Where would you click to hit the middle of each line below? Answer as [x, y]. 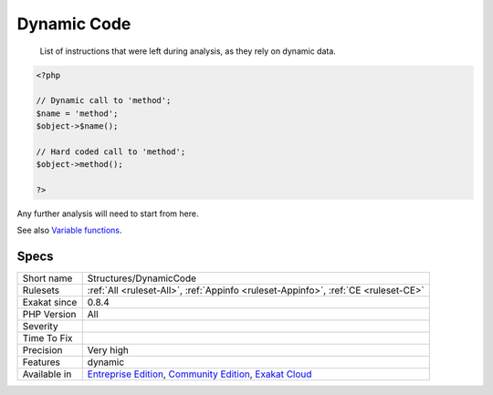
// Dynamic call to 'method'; [104, 101]
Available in [47, 374]
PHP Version [49, 315]
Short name [47, 278]
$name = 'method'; [77, 113]
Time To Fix [47, 338]
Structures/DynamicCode [142, 278]
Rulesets [41, 290]
